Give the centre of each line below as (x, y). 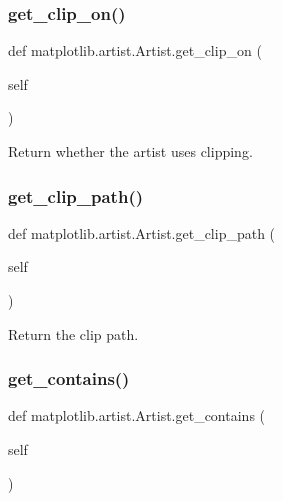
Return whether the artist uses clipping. (130, 151)
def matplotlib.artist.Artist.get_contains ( (137, 415)
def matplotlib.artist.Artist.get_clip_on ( (135, 50)
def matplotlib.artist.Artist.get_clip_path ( (142, 232)
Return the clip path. (73, 333)
